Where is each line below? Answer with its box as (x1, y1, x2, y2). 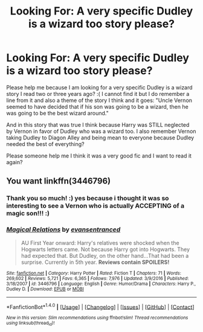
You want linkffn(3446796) (6, 176, 111, 187)
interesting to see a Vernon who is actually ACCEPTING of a (6, 202, 185, 210)
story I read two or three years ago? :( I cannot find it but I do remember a (6, 90, 190, 97)
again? (6, 158, 23, 165)
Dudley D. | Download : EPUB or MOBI (6, 286, 85, 292)
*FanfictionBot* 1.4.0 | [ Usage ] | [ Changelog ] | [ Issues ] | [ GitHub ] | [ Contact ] (6, 302, 195, 310)
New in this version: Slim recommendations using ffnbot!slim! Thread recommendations (6, 315, 188, 321)
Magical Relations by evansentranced (6, 225, 121, 234)
